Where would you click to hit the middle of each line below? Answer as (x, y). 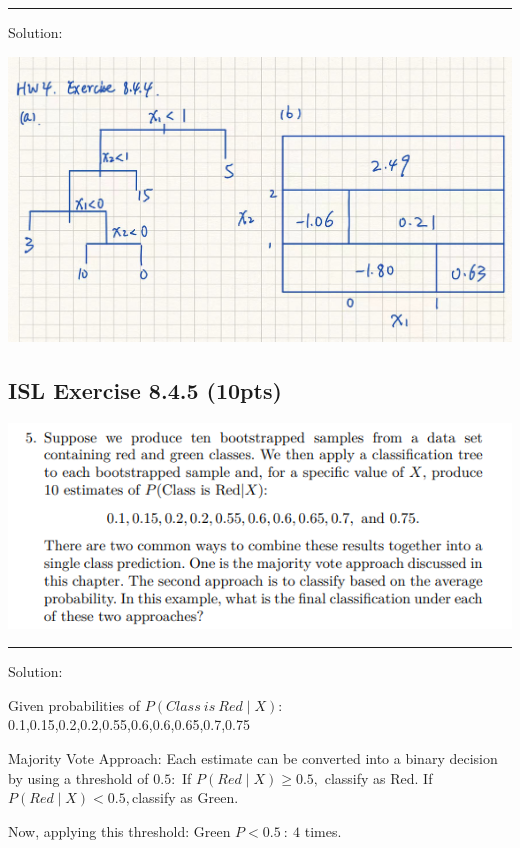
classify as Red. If (378, 777)
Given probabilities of (74, 704)
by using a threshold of (78, 777)
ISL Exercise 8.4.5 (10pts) (145, 389)
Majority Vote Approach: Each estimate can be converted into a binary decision (253, 758)
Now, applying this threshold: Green (119, 830)
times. (323, 830)
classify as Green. (185, 797)
